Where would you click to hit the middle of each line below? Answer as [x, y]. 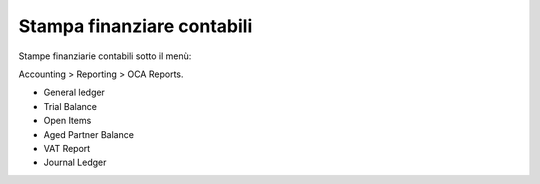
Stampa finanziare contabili [135, 26]
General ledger [74, 92]
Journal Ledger [75, 162]
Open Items [67, 121]
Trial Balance [70, 106]
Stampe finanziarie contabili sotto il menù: [105, 56]
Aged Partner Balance [89, 134]
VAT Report [67, 148]
